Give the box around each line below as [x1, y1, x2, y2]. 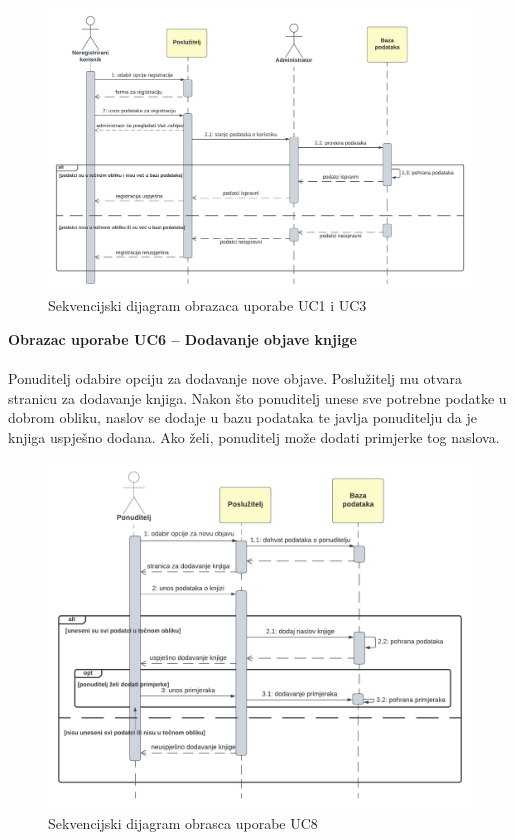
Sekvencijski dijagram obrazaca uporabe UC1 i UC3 [48, 295, 367, 316]
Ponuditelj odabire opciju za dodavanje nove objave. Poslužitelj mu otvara [8, 368, 463, 388]
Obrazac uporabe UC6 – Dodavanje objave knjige [8, 328, 357, 349]
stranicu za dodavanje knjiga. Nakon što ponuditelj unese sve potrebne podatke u [8, 387, 507, 408]
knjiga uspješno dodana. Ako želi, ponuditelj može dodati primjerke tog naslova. [8, 426, 500, 447]
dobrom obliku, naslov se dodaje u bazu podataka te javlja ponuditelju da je [8, 407, 477, 428]
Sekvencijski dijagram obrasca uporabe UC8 [48, 812, 318, 833]
